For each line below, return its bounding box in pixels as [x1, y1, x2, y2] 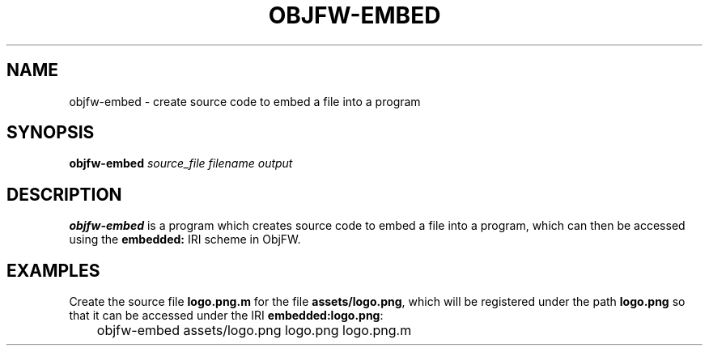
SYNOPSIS [6, 122, 95, 143]
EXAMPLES [6, 260, 100, 281]
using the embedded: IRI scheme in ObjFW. [69, 232, 301, 247]
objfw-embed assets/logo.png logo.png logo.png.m [96, 322, 412, 339]
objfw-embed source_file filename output [69, 156, 293, 171]
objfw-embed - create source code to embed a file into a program [69, 94, 421, 108]
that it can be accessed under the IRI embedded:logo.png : [69, 308, 384, 323]
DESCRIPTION [6, 184, 122, 205]
